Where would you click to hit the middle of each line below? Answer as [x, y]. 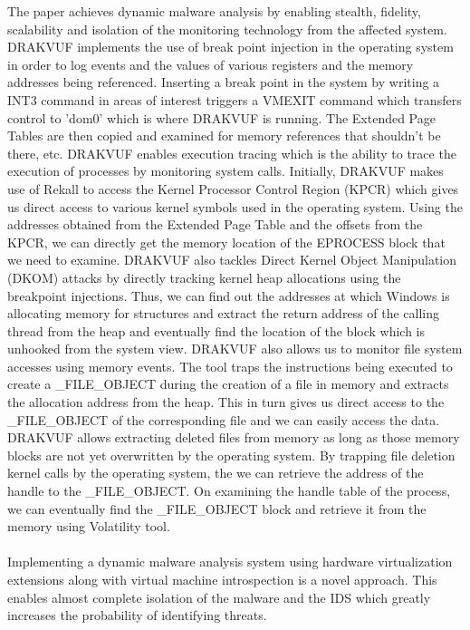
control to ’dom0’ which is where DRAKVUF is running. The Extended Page [221, 117]
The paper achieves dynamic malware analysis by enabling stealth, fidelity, [214, 11]
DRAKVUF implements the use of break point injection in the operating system [230, 47]
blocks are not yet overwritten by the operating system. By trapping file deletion [231, 455]
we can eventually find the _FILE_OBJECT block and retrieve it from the [217, 508]
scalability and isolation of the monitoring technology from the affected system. [227, 29]
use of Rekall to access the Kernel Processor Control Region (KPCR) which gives [233, 188]
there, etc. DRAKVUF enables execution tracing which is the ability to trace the [232, 153]
